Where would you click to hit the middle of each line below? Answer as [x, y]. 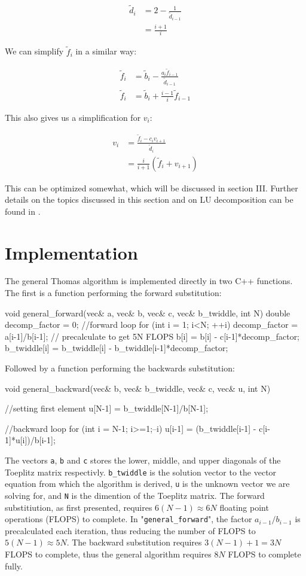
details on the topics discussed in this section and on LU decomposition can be [149, 199]
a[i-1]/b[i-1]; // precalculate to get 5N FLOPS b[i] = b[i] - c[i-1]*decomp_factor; [152, 336]
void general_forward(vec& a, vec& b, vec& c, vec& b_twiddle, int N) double [148, 313]
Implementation [71, 252]
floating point [244, 507]
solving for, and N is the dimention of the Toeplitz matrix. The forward [135, 495]
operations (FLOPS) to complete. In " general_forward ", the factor [128, 519]
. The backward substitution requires [134, 542]
